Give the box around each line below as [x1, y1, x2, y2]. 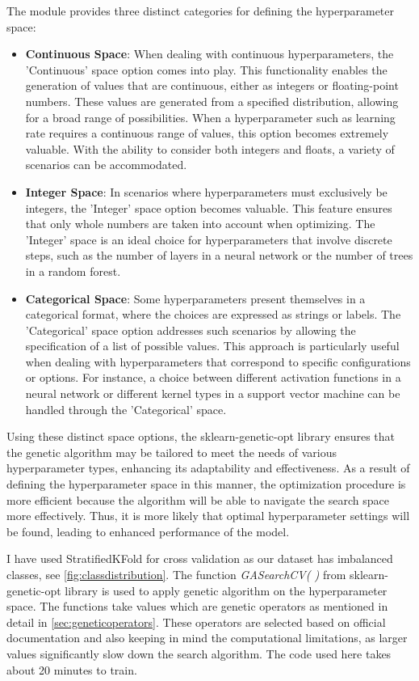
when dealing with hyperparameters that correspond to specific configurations [25, 353, 411, 370]
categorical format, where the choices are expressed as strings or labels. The [25, 306, 401, 323]
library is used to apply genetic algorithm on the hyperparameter [65, 582, 388, 599]
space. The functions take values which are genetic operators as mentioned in [6, 598, 388, 615]
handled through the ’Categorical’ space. [25, 400, 227, 417]
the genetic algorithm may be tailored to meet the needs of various [6, 443, 337, 460]
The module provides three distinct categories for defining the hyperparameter [6, 2, 395, 19]
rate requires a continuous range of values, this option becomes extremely [25, 125, 389, 142]
